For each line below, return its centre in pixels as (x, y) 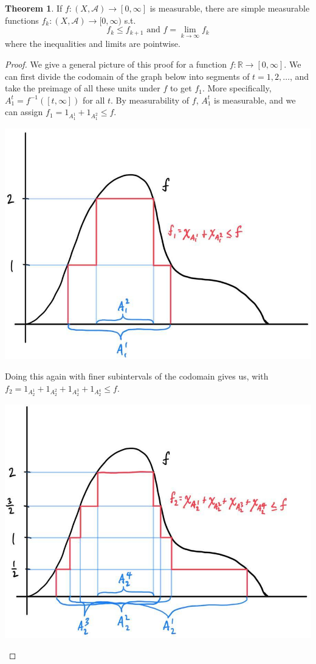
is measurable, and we (255, 100)
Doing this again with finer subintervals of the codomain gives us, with (137, 376)
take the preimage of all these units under (83, 88)
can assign (24, 112)
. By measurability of (150, 100)
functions (22, 20)
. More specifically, (237, 88)
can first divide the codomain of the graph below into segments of (127, 76)
